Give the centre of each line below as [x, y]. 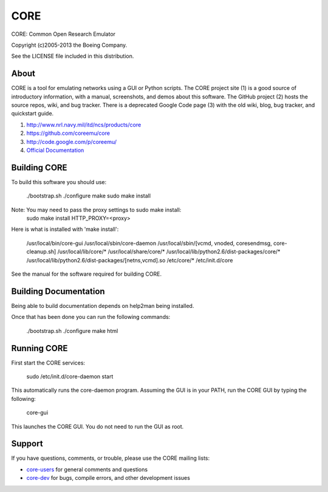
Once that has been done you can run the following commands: [91, 317]
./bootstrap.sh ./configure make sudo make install [89, 196]
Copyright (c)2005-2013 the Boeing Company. [69, 45]
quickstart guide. [32, 114]
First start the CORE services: [48, 363]
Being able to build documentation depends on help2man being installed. [103, 306]
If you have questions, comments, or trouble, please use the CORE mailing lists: [111, 458]
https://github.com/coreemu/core [68, 133]
